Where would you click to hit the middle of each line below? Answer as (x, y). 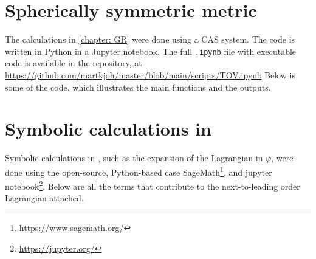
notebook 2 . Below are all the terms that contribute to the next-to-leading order (153, 185)
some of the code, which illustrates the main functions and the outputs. (138, 87)
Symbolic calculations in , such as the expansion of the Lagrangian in (134, 158)
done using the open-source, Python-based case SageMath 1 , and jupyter (139, 171)
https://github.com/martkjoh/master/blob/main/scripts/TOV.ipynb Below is (150, 74)
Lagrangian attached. (44, 198)
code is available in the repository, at (74, 63)
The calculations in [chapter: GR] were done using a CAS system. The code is (150, 39)
